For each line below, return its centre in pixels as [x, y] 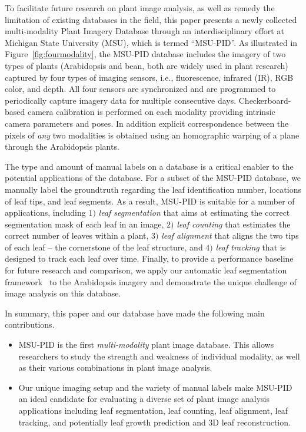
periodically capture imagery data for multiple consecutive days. [121, 100]
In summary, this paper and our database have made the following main [135, 313]
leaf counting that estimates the [234, 224]
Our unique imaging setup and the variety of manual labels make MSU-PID [155, 387]
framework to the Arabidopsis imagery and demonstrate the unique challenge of [151, 281]
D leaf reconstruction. [252, 422]
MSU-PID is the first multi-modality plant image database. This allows [146, 344]
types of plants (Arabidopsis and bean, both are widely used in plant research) [147, 65]
